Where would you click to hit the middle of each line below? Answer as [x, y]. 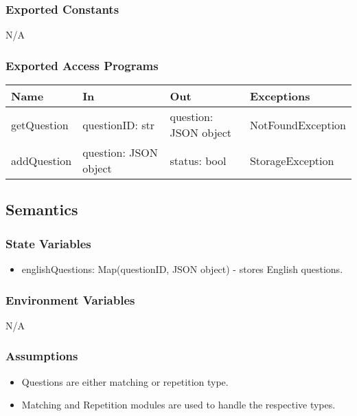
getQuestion [40, 124]
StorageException [292, 160]
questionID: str [119, 124]
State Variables [48, 243]
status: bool [198, 160]
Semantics [42, 209]
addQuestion [42, 160]
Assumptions [42, 356]
